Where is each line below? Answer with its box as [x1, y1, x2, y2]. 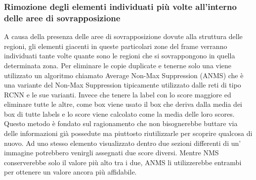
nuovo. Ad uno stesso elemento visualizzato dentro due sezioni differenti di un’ [4, 137, 241, 148]
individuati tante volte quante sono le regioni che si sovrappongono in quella [4, 50, 235, 61]
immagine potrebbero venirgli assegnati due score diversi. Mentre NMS [4, 147, 219, 158]
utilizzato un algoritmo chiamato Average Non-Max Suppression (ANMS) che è [4, 70, 244, 80]
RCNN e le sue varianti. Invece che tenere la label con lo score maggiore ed [4, 89, 231, 99]
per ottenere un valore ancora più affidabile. [4, 167, 137, 177]
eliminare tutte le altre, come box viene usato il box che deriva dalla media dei [4, 99, 242, 109]
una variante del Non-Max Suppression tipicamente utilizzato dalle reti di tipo [4, 80, 241, 90]
